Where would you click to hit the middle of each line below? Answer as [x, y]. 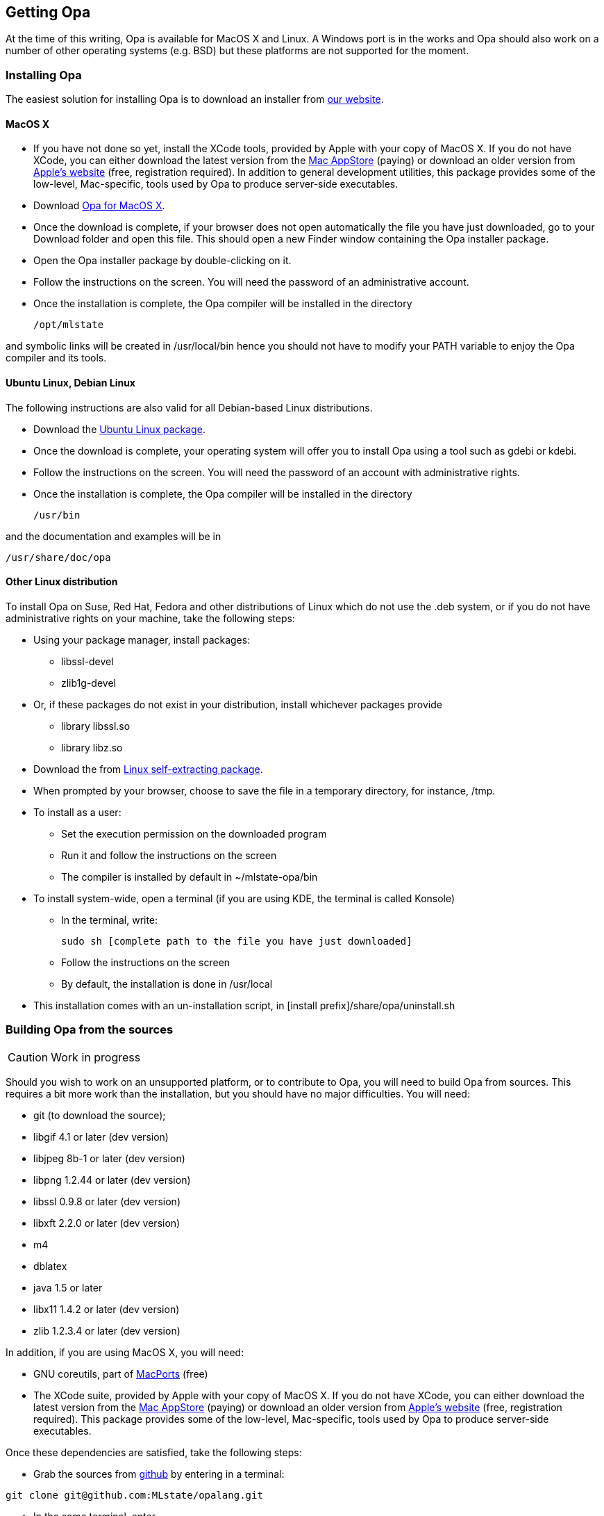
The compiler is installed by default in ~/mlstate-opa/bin [190, 877]
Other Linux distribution [62, 582]
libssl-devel [87, 661]
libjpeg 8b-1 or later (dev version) [109, 1158]
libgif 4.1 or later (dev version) [101, 1136]
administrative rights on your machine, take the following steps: [150, 618]
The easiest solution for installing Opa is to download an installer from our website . [195, 99]
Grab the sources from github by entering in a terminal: [159, 1474]
